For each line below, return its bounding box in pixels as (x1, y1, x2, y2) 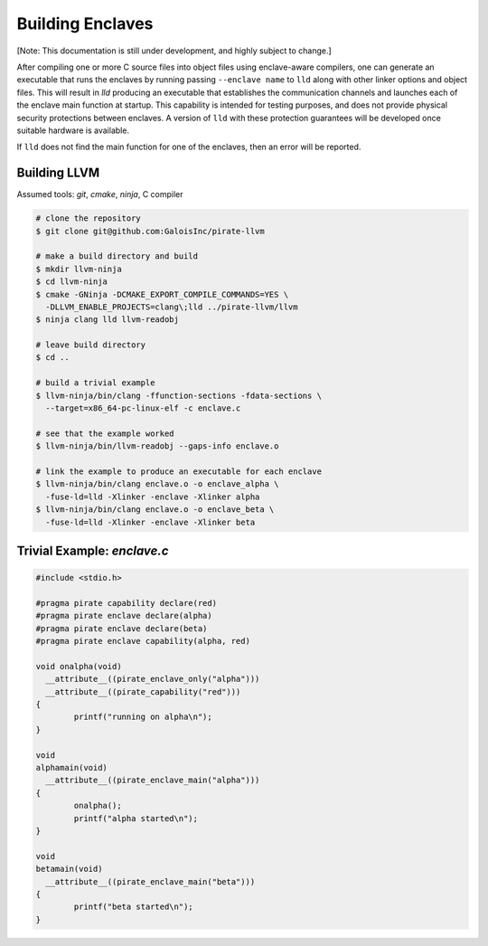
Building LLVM (16, 166, 99, 181)
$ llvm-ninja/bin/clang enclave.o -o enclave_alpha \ (35, 479, 279, 489)
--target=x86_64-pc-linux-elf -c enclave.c (45, 403, 241, 413)
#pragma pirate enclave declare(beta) (35, 623, 208, 633)
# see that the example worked (35, 428, 175, 439)
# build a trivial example (35, 378, 155, 388)
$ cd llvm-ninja (35, 277, 108, 287)
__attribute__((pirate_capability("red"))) (45, 686, 241, 696)
